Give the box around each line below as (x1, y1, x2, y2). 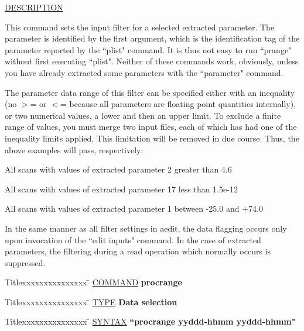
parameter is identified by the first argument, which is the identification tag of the (5, 32, 300, 44)
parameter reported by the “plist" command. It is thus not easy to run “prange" (5, 43, 292, 56)
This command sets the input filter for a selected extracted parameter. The (5, 20, 275, 33)
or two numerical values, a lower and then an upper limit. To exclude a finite (5, 109, 281, 121)
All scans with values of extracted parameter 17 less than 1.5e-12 (5, 182, 238, 195)
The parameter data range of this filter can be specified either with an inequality (5, 86, 295, 98)
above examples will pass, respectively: (5, 143, 144, 156)
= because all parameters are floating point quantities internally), (60, 98, 296, 110)
